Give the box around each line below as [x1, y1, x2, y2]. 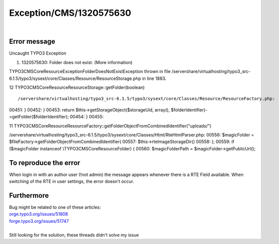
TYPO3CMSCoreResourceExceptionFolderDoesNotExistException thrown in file [9, 69, 171, 74]
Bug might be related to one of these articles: [9, 204, 101, 210]
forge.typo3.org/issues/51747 [9, 218, 69, 224]
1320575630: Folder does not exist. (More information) [21, 59, 133, 65]
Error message [9, 37, 56, 46]
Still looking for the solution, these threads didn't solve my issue [9, 232, 139, 238]
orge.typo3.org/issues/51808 [9, 211, 69, 217]
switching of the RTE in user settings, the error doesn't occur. [9, 178, 134, 184]
